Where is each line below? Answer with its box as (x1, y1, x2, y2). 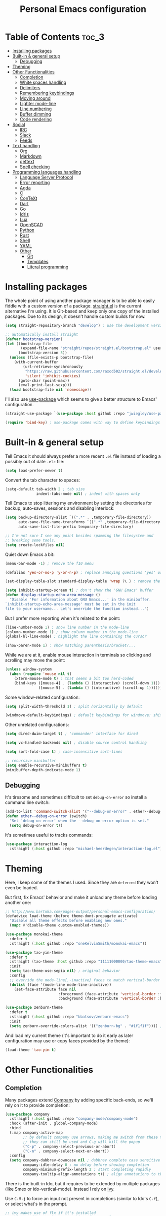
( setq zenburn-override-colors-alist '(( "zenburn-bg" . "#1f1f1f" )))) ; (9, 1023, 163, 1029)
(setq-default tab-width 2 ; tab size (5, 486, 85, 491)
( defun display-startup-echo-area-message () (5, 593, 100, 598)
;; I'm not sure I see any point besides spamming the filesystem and (5, 533, 154, 539)
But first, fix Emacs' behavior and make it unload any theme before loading (5, 894, 157, 900)
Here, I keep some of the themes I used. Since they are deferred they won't (5, 879, 159, 885)
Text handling (12, 142, 41, 148)
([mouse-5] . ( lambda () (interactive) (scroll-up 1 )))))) (38, 685, 163, 690)
